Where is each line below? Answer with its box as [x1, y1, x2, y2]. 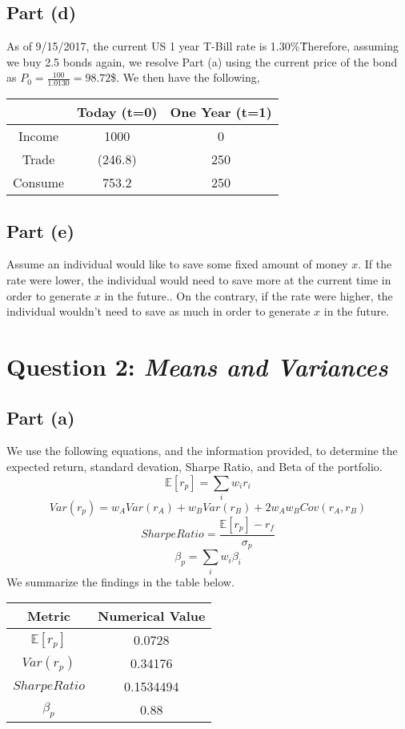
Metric [27, 606, 70, 626]
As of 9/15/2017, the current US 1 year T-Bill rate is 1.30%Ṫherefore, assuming [6, 38, 399, 54]
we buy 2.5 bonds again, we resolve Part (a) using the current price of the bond [6, 53, 398, 70]
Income [18, 127, 59, 146]
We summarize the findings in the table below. [6, 573, 235, 590]
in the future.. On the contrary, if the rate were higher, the [104, 287, 393, 304]
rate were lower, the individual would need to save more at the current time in [6, 272, 391, 288]
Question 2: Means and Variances [6, 349, 388, 383]
